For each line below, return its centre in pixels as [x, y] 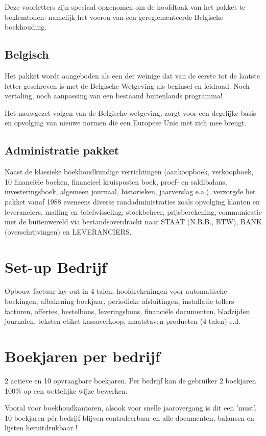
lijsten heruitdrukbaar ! [41, 428]
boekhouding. [26, 27]
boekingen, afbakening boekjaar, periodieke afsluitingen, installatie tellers [119, 301]
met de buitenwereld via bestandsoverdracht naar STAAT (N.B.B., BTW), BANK [133, 222]
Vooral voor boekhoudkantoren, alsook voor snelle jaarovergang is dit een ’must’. [131, 408]
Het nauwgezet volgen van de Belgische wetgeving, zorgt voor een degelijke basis [130, 112]
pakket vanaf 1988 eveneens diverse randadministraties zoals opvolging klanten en [132, 201]
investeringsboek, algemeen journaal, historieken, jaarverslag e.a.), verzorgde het [130, 191]
